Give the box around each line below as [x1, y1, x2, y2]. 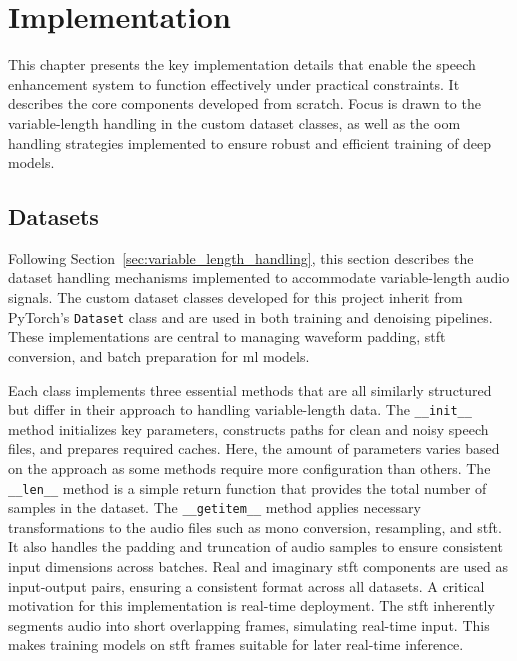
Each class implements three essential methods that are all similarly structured [8, 379, 492, 400]
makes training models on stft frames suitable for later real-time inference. [8, 634, 464, 655]
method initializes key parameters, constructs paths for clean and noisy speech [8, 418, 489, 439]
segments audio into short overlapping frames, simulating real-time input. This [8, 614, 490, 635]
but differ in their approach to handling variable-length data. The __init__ [8, 399, 472, 420]
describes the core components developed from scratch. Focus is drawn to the [8, 93, 481, 114]
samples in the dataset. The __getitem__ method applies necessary [8, 497, 421, 518]
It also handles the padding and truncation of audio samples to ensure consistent [8, 536, 503, 557]
